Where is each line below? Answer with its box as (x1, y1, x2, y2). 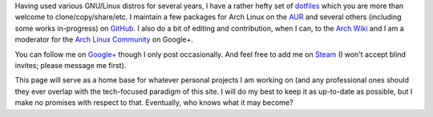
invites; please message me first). (14, 60, 127, 70)
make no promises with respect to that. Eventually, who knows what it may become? (14, 98, 293, 107)
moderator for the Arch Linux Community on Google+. (14, 34, 194, 44)
